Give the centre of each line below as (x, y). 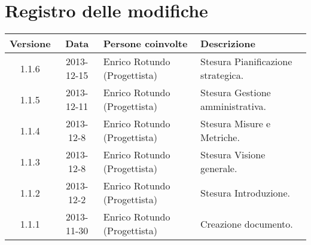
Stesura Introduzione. (246, 192)
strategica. (222, 75)
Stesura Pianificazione (246, 62)
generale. (219, 169)
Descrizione (228, 44)
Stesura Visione (233, 155)
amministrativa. (233, 106)
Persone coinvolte (145, 44)
